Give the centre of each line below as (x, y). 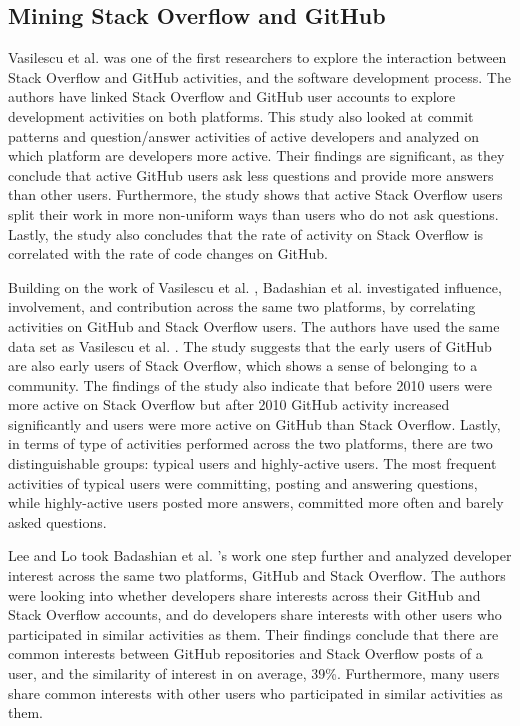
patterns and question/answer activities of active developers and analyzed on (244, 135)
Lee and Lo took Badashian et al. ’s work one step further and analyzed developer (260, 555)
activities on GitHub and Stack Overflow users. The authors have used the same (254, 325)
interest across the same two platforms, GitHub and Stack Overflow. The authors (257, 575)
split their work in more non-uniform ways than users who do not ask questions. (253, 213)
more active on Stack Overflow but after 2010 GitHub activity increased (229, 404)
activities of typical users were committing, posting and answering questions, (243, 482)
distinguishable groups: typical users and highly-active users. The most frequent (252, 463)
